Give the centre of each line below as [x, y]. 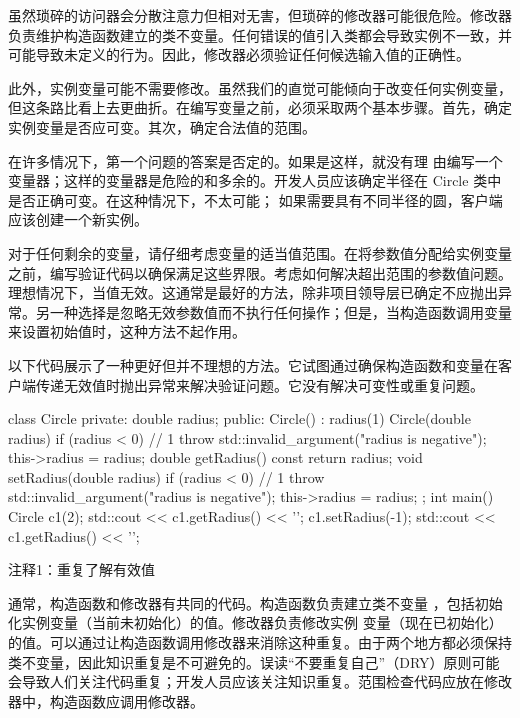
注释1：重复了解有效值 [81, 569]
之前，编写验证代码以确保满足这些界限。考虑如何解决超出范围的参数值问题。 [260, 272]
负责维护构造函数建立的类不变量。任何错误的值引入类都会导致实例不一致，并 [260, 34]
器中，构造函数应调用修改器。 [106, 700]
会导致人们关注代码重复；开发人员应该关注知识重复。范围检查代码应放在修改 [260, 681]
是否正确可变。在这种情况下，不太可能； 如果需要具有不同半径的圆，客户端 [255, 199]
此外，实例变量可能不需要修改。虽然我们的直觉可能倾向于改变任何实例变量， [260, 87]
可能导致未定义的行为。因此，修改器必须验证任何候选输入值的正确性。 [239, 54]
